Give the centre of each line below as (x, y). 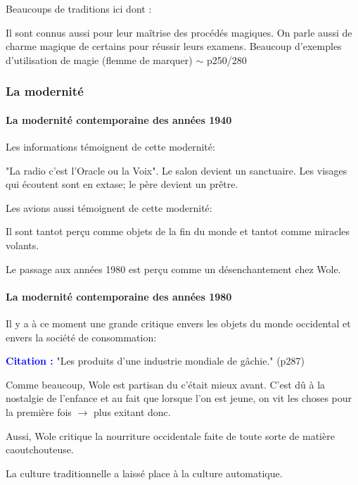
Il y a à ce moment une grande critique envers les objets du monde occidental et (178, 323)
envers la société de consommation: (81, 337)
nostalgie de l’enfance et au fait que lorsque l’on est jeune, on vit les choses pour (179, 398)
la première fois (39, 411)
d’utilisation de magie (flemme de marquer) (99, 59)
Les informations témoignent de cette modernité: (110, 147)
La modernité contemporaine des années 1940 (119, 119)
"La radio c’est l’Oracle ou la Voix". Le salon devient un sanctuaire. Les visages (177, 170)
